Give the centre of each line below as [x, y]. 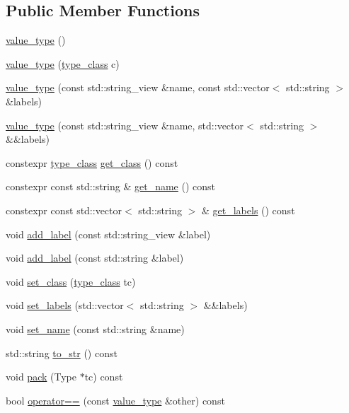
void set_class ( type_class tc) [71, 281]
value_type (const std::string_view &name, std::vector [125, 125]
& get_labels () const [248, 210]
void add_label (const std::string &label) [95, 258]
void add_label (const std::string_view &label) [108, 234]
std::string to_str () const [62, 353]
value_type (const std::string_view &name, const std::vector [138, 87]
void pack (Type [41, 377]
